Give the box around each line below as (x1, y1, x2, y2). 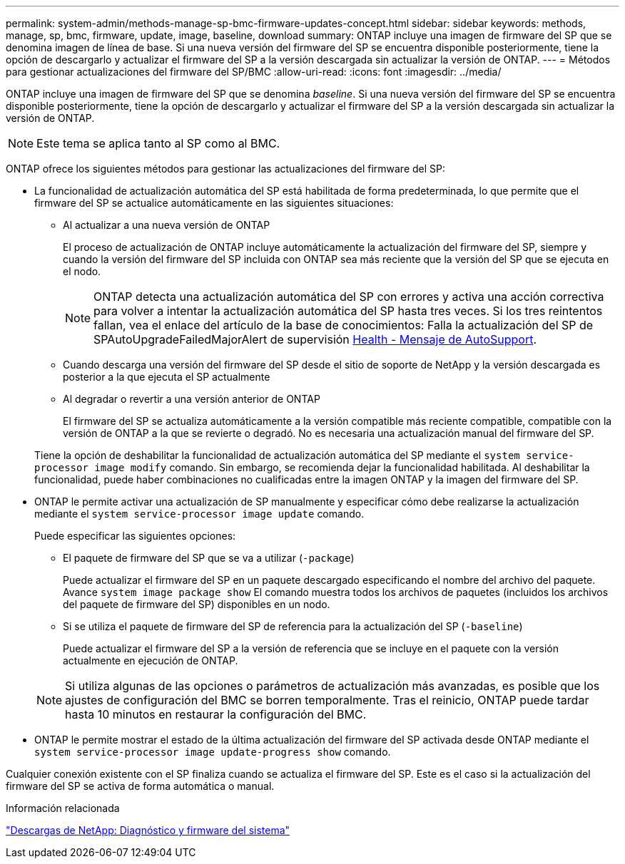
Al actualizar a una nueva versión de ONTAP (63, 219, 270, 231)
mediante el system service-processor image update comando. (34, 508, 365, 520)
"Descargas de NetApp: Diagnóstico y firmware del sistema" (6, 824, 290, 836)
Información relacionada (6, 802, 120, 814)
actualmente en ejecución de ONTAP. (63, 654, 238, 667)
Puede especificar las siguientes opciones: (34, 530, 236, 542)
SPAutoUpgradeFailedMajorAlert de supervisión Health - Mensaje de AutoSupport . (93, 332, 537, 346)
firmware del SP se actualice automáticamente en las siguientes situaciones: (34, 197, 394, 209)
